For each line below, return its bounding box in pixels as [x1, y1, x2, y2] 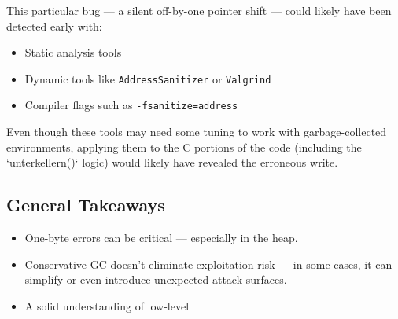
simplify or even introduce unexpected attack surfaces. [24, 271, 287, 288]
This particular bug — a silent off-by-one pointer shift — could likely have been [6, 2, 392, 18]
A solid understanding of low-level [24, 297, 190, 313]
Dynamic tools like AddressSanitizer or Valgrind [24, 70, 271, 86]
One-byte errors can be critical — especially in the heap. [24, 229, 298, 246]
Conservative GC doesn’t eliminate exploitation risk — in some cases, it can [24, 255, 392, 272]
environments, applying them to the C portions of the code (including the [6, 138, 362, 155]
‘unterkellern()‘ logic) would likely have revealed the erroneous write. [6, 154, 338, 170]
